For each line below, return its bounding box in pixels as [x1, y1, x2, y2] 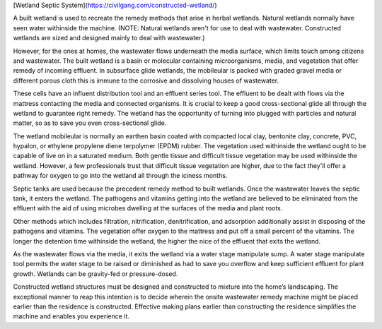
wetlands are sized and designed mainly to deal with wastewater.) [13, 34, 205, 42]
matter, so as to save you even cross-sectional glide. [13, 119, 167, 127]
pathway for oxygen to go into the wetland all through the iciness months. [13, 172, 228, 180]
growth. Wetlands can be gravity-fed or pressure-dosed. [13, 269, 178, 278]
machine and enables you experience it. [13, 312, 130, 321]
